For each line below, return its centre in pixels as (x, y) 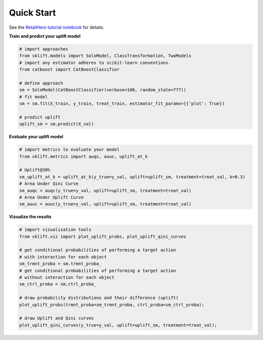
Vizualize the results (30, 217)
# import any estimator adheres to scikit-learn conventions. (95, 63)
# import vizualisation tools (55, 230)
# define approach (41, 83)
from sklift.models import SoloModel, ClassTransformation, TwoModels (105, 56)
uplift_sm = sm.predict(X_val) (57, 124)
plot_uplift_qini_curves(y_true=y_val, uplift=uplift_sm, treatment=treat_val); (118, 325)
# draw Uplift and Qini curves (57, 318)
